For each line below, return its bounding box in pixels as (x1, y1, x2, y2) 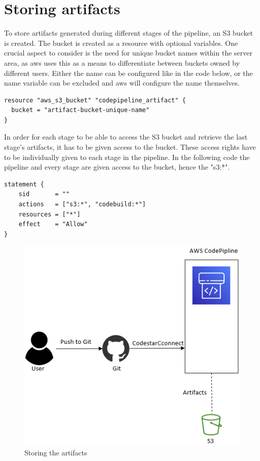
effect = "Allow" (18, 221, 88, 228)
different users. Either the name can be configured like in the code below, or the (4, 67, 253, 78)
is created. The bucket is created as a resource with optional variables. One (4, 37, 238, 48)
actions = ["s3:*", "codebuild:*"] (18, 201, 146, 208)
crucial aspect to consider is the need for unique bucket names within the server (4, 47, 252, 58)
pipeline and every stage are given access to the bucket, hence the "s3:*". (4, 161, 230, 172)
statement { (4, 180, 44, 188)
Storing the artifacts (24, 447, 87, 458)
